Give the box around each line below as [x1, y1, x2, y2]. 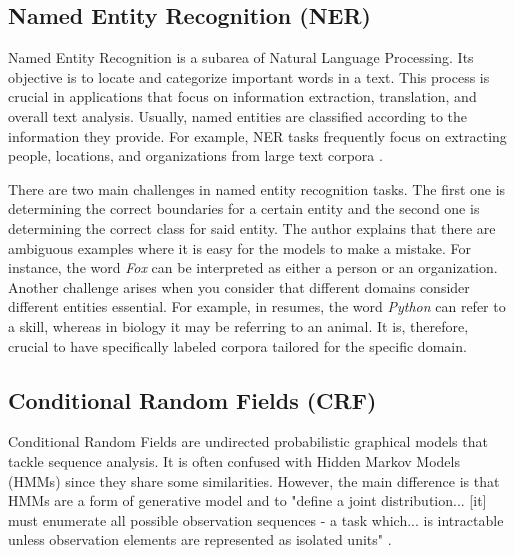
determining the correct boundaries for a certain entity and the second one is [8, 198, 480, 219]
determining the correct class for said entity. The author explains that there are [8, 217, 496, 238]
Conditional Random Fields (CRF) [8, 384, 377, 415]
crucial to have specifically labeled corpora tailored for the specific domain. [8, 335, 467, 356]
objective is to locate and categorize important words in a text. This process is [8, 66, 490, 87]
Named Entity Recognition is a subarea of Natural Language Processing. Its [8, 47, 474, 68]
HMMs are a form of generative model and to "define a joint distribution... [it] [8, 490, 487, 511]
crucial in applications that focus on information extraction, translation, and [8, 86, 477, 107]
